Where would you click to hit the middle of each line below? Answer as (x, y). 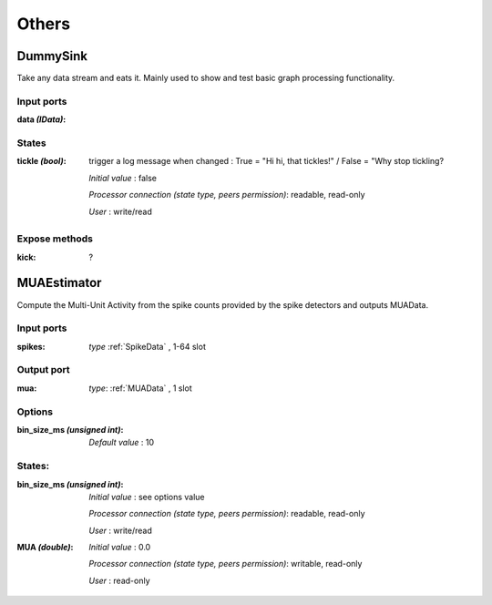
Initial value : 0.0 (120, 548)
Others (44, 24)
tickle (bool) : (42, 161)
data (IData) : (41, 119)
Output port (43, 370)
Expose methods (55, 239)
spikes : (31, 346)
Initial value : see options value (147, 497)
